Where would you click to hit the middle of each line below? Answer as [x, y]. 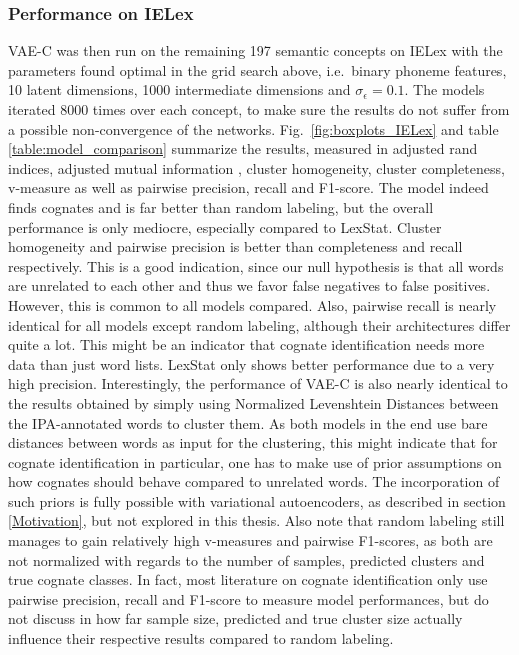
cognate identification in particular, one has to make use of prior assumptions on [255, 461]
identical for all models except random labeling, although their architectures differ [259, 324]
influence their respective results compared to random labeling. [201, 638]
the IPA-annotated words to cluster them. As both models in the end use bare [248, 422]
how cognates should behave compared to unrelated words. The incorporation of [254, 481]
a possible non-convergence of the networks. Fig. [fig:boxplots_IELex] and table [253, 128]
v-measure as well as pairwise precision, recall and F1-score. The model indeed [248, 187]
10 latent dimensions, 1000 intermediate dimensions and [179, 89]
